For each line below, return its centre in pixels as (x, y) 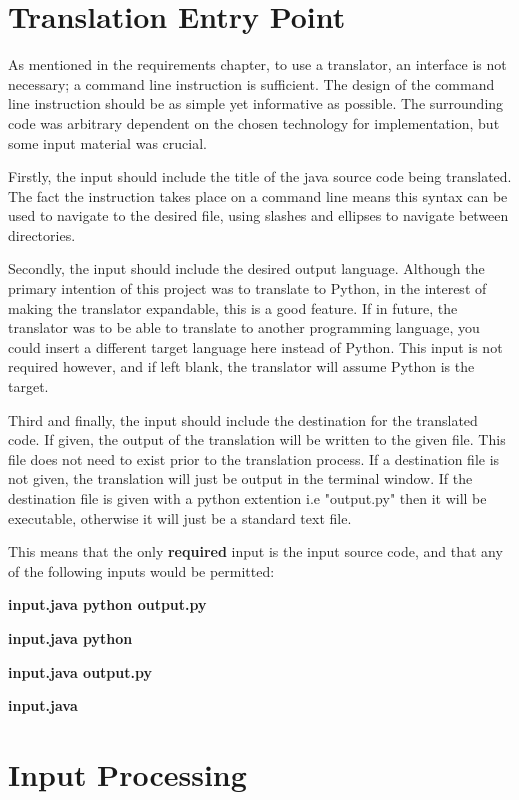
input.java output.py (80, 671)
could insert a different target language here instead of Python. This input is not (255, 346)
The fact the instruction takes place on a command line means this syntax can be (258, 195)
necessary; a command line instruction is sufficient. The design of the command (251, 83)
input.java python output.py (107, 604)
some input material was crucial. (107, 142)
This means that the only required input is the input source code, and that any (255, 551)
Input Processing (127, 773)
